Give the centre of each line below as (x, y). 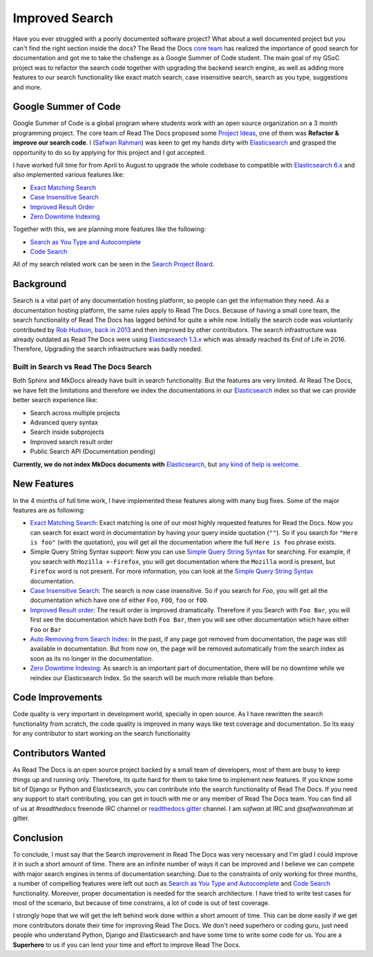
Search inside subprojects (67, 432)
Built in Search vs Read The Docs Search (82, 367)
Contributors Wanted (59, 753)
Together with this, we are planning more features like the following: (109, 229)
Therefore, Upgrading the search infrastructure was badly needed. (108, 349)
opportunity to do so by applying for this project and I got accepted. (109, 152)
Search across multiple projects (75, 412)
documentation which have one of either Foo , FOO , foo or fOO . (119, 600)
